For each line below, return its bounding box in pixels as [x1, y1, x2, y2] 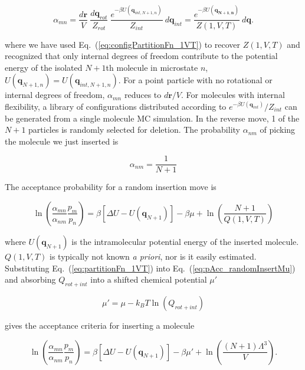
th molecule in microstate [106, 61, 198, 73]
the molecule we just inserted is [5, 135, 119, 147]
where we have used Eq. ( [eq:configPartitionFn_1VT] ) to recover [5, 38, 241, 50]
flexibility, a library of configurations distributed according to [5, 100, 227, 112]
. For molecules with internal [181, 89, 285, 101]
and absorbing [5, 273, 56, 286]
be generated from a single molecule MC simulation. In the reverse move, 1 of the [5, 112, 300, 124]
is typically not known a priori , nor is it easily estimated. [50, 250, 257, 262]
